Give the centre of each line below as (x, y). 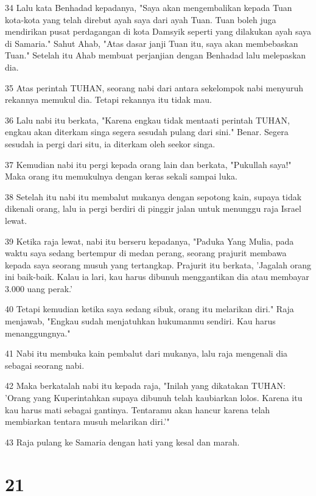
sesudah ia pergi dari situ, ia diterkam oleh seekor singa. (110, 143)
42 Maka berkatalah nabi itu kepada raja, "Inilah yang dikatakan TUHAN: (145, 386)
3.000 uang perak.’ (39, 288)
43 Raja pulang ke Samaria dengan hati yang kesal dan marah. (122, 442)
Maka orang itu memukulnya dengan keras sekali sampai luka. (121, 176)
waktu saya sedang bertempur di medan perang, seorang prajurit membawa (146, 253)
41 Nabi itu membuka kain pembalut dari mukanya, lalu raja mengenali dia (146, 353)
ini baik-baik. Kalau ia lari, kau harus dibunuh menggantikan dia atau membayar (157, 277)
